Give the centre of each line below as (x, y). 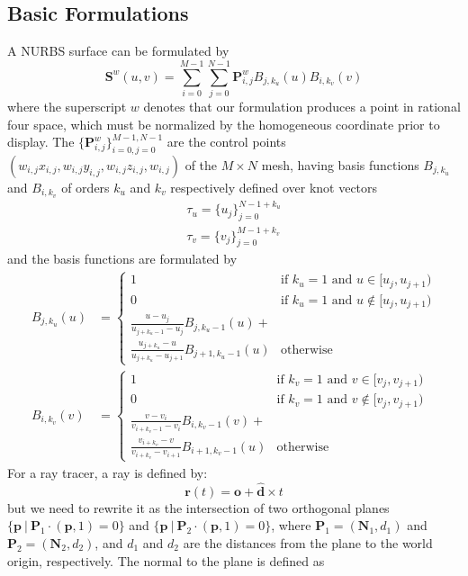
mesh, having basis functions (340, 164)
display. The (41, 142)
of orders (85, 187)
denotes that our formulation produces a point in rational (302, 106)
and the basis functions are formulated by (122, 259)
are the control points (226, 142)
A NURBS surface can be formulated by (118, 51)
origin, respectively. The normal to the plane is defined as (166, 560)
